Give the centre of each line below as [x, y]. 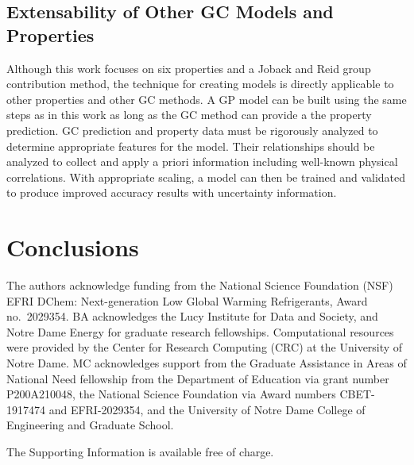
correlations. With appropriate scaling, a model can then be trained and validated [206, 177]
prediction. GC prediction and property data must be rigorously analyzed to [192, 130]
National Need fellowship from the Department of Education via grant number [198, 378]
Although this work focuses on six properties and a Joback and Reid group [189, 68]
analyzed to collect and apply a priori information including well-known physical [202, 161]
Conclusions [73, 247]
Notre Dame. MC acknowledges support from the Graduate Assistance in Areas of [207, 363]
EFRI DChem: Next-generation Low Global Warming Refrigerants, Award [187, 300]
